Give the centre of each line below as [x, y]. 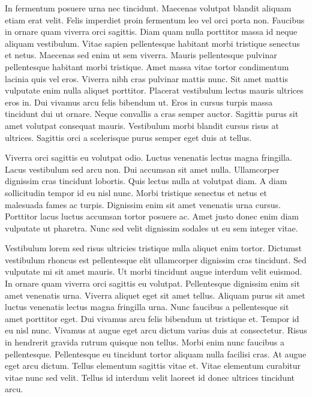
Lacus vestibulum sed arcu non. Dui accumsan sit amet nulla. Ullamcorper [142, 169]
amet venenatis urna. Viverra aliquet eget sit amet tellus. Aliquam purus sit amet [155, 295]
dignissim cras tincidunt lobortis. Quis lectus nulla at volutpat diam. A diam [146, 181]
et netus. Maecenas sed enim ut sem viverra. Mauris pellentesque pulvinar [141, 55]
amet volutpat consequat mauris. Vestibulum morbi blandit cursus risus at [142, 125]
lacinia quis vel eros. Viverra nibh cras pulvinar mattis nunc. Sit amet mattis [146, 78]
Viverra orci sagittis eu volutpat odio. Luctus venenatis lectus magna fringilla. [148, 157]
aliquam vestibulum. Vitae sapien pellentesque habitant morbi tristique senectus [152, 43]
